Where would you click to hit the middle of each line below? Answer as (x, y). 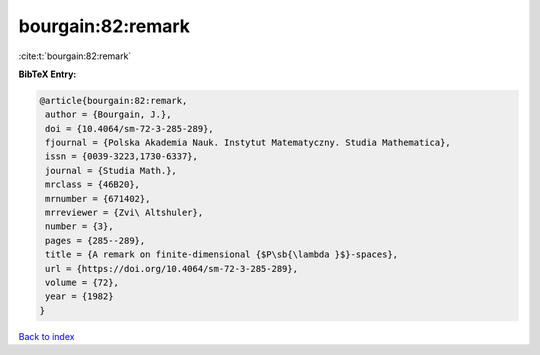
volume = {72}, (82, 282)
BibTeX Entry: (47, 74)
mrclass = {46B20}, (92, 184)
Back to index (46, 336)
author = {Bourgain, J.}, (108, 114)
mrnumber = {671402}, (98, 198)
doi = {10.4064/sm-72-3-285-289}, (129, 128)
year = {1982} (79, 296)
